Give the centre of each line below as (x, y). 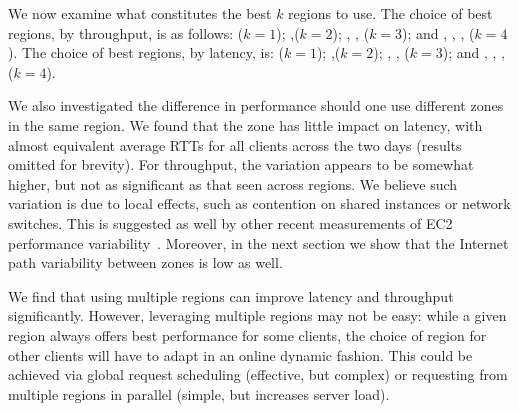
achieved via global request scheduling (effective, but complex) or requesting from (258, 374)
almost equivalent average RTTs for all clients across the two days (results (235, 144)
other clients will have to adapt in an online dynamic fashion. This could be (240, 354)
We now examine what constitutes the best (140, 13)
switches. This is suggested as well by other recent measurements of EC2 (230, 222)
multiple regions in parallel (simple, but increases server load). (199, 393)
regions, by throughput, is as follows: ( (126, 32)
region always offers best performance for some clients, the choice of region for (247, 334)
